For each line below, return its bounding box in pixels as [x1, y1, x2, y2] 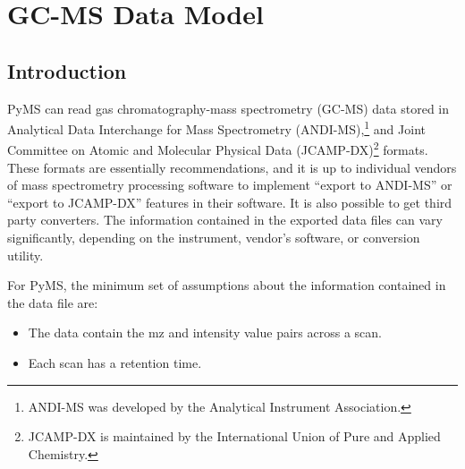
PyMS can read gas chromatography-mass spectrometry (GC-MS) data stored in [7, 98, 450, 117]
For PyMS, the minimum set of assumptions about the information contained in [7, 276, 446, 294]
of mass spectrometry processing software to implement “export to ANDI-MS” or [7, 175, 452, 194]
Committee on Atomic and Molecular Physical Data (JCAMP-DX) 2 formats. [7, 138, 428, 159]
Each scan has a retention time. [28, 354, 202, 372]
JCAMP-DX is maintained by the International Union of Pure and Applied [28, 427, 441, 446]
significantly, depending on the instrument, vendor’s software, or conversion [7, 228, 420, 247]
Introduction [7, 56, 127, 84]
